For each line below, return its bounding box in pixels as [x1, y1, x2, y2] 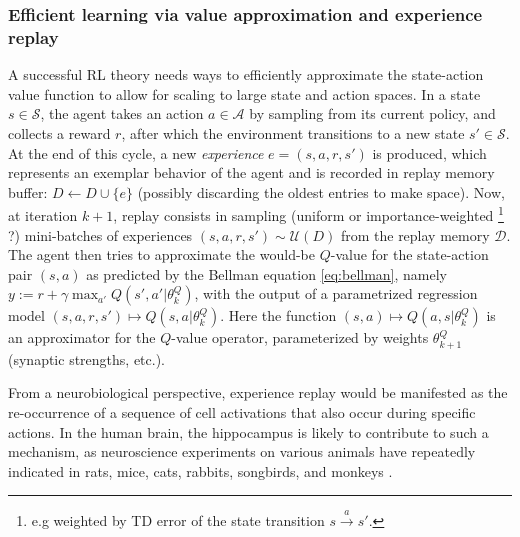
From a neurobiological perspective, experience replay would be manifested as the [8, 382, 508, 403]
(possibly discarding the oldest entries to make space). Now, [137, 181, 505, 202]
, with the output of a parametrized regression [194, 283, 478, 304]
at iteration [8, 204, 78, 225]
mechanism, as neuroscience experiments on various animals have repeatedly [8, 441, 476, 462]
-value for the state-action [330, 244, 489, 265]
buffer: [8, 181, 48, 202]
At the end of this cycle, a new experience [8, 142, 264, 163]
